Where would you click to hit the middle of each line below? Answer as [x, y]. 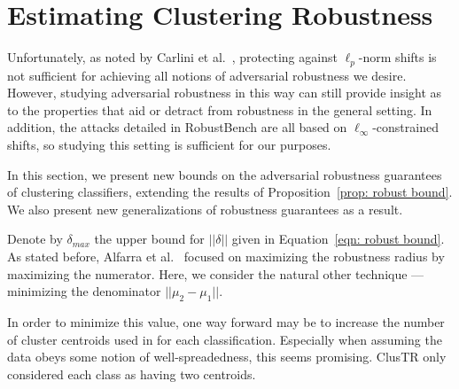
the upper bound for [149, 239]
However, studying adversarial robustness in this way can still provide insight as [225, 93]
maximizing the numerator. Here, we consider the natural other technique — [216, 273]
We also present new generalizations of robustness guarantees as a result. [205, 209]
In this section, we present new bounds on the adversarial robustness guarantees [225, 174]
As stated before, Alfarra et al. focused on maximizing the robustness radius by [226, 256]
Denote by [35, 239]
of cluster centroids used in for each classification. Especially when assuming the [225, 339]
